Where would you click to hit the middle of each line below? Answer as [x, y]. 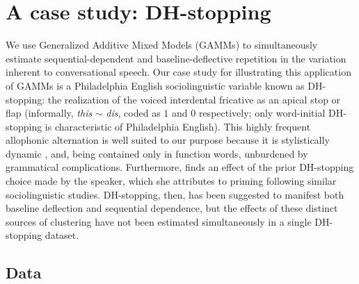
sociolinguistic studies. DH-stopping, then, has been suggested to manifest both [175, 194]
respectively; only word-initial [262, 113]
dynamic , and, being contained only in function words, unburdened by [157, 153]
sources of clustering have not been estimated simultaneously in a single [159, 221]
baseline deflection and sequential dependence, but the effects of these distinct [172, 208]
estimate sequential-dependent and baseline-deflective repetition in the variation [176, 58]
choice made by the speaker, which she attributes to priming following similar [171, 181]
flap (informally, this [49, 113]
